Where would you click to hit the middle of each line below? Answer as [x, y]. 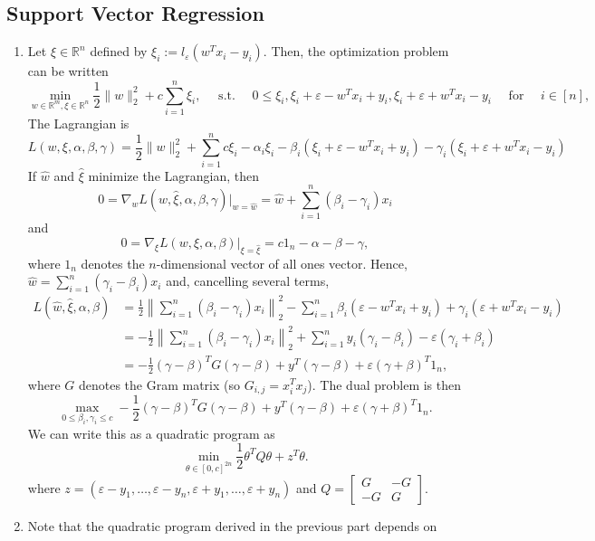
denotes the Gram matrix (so [159, 384]
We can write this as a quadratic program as [151, 433]
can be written [68, 71]
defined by [119, 51]
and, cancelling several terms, [248, 281]
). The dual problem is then [384, 384]
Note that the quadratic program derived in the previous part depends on [232, 525]
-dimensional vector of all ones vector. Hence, [282, 263]
